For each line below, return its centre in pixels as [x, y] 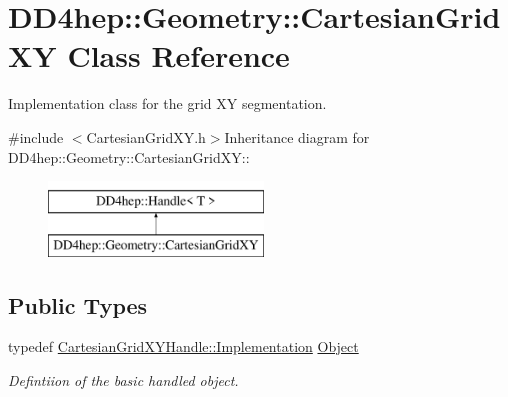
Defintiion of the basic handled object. [123, 380]
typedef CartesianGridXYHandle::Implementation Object [183, 346]
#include [36, 136]
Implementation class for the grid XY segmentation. [167, 103]
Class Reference [178, 55]
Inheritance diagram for [297, 136]
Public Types [78, 304]
